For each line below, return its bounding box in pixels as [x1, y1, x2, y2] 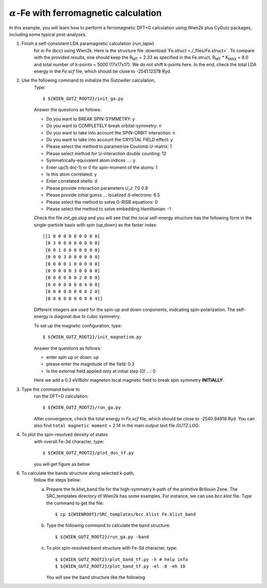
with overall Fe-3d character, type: [34, 438, 104, 445]
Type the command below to [21, 386, 80, 392]
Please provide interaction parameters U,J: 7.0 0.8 [46, 185, 148, 191]
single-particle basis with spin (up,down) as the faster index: [34, 222, 158, 227]
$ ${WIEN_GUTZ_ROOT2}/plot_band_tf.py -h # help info [55, 556, 188, 562]
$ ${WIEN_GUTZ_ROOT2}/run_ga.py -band [55, 534, 149, 540]
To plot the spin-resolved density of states [21, 432, 108, 438]
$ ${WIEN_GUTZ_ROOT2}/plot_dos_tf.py [43, 450, 134, 456]
